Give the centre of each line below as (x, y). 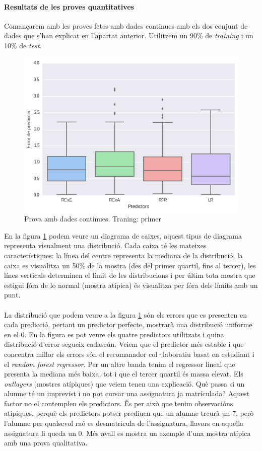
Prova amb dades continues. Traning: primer (93, 219)
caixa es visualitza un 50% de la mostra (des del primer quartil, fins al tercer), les (130, 265)
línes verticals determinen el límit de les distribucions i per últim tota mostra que (130, 275)
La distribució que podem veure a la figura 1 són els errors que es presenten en (125, 314)
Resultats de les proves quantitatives (69, 6)
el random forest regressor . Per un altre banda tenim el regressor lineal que (120, 364)
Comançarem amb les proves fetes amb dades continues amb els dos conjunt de (126, 25)
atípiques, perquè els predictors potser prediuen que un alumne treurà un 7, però (129, 413)
